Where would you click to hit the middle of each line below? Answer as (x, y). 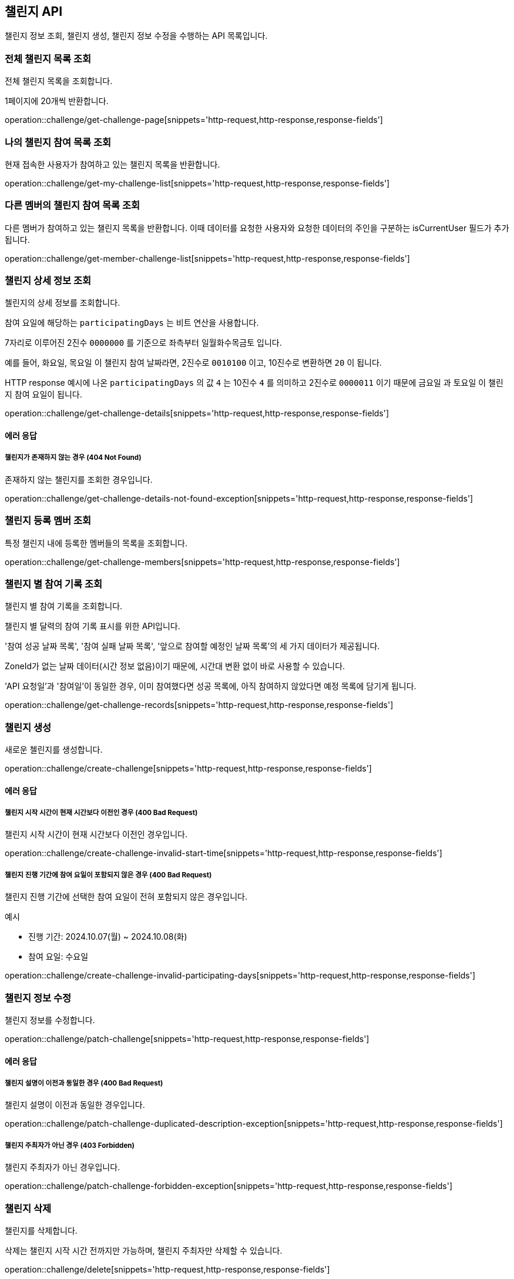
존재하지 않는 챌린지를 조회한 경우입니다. (79, 479)
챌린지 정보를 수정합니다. (50, 1020)
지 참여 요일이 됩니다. (43, 395)
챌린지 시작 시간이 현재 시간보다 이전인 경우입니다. (96, 834)
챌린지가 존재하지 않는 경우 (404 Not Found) (73, 458)
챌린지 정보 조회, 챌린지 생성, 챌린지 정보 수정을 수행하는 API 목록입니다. (136, 36)
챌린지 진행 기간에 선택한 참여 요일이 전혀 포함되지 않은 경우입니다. (126, 897)
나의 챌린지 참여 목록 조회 (58, 142)
